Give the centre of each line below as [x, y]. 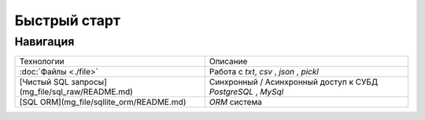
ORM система [236, 102]
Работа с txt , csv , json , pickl [264, 72]
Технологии [42, 61]
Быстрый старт [68, 20]
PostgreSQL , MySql [246, 92]
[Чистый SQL [44, 82]
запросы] [89, 82]
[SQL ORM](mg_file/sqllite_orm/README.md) [103, 102]
